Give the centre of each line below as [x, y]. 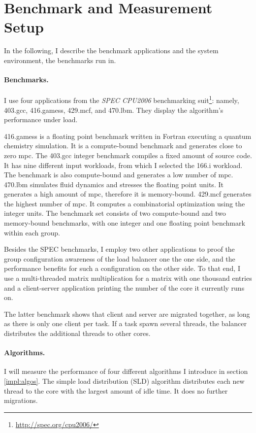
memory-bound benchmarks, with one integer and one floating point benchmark [125, 223]
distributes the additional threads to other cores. [77, 333]
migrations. [21, 400]
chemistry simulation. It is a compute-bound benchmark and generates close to [123, 146]
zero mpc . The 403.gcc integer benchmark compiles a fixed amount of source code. [128, 155]
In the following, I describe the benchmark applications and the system [111, 50]
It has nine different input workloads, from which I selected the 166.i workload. [123, 165]
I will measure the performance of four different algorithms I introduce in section [126, 371]
